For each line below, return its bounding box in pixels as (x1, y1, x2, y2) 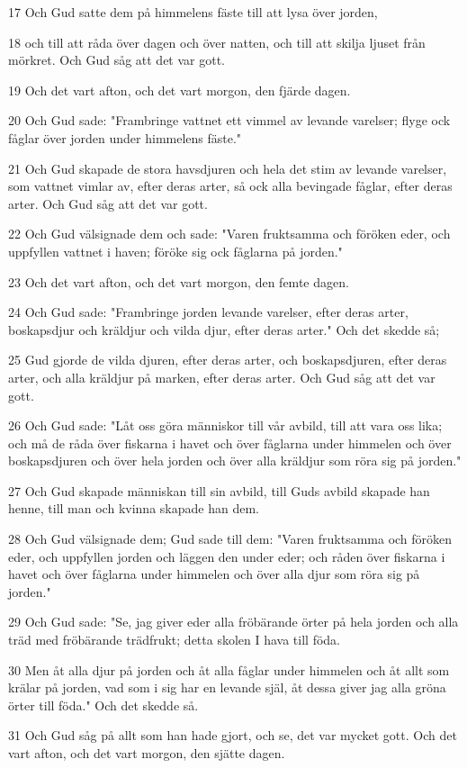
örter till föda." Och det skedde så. (8, 695, 199, 714)
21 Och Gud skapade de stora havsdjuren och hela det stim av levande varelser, (8, 158, 447, 177)
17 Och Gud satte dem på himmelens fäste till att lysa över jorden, (8, 3, 378, 21)
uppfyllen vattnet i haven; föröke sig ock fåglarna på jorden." (8, 241, 343, 260)
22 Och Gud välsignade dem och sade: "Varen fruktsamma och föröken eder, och (8, 224, 451, 243)
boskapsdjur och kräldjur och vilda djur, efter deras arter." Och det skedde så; (8, 320, 440, 339)
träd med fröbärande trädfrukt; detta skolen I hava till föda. (8, 630, 340, 649)
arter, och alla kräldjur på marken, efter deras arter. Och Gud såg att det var (8, 367, 436, 386)
